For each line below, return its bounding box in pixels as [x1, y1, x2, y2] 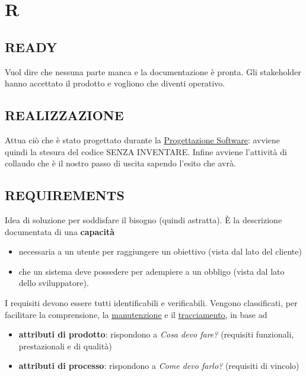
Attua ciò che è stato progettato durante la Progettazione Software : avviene [5, 133, 280, 146]
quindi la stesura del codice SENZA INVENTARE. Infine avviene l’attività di [5, 145, 287, 158]
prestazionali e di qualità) [18, 339, 112, 352]
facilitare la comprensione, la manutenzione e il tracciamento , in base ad [5, 308, 267, 320]
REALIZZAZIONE [5, 106, 124, 124]
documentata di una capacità [5, 225, 115, 237]
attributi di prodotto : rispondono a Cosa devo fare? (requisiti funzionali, [18, 328, 294, 340]
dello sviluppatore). [18, 277, 89, 289]
